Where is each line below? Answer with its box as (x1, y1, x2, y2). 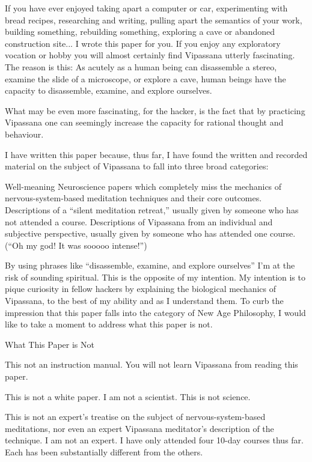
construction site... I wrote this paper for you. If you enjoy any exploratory (5, 37, 281, 49)
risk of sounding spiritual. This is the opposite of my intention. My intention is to (5, 270, 305, 283)
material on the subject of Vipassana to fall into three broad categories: (5, 160, 269, 172)
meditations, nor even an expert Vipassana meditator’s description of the (5, 422, 274, 434)
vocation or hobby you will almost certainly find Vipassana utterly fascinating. (5, 49, 295, 61)
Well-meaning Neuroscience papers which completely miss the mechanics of (5, 180, 282, 192)
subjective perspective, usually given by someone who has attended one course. (5, 227, 296, 240)
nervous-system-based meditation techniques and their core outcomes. (5, 192, 262, 204)
